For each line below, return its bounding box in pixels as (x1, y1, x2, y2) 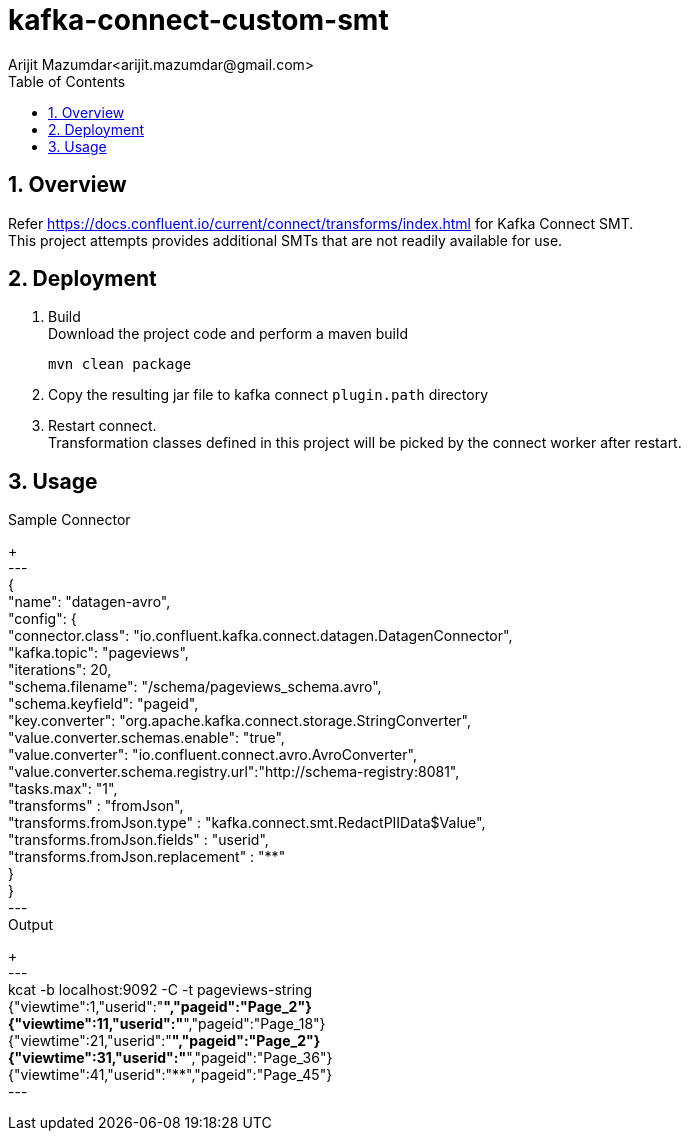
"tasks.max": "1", (8, 780, 118, 798)
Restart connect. (48, 417, 157, 435)
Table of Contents (8, 72, 126, 90)
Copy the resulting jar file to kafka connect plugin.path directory (48, 386, 489, 404)
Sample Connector (8, 511, 131, 529)
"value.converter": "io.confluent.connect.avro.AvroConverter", (8, 746, 417, 764)
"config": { (8, 610, 77, 628)
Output (8, 916, 53, 934)
